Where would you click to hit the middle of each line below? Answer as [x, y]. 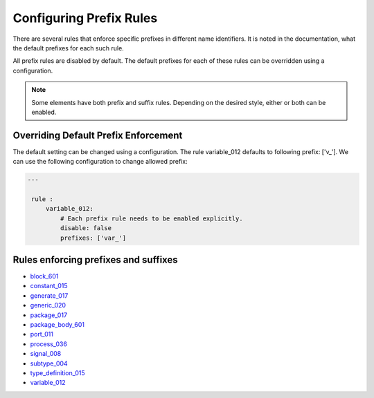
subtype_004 [49, 363]
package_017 [49, 315]
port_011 [42, 334]
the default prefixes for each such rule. [68, 48]
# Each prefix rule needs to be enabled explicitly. [151, 218]
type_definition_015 [58, 372]
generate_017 [49, 295]
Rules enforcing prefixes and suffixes [95, 259]
